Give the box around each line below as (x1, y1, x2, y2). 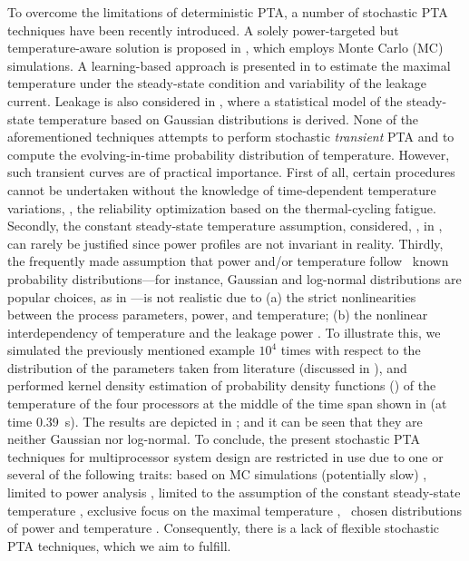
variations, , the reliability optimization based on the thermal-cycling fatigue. (7, 198, 436, 217)
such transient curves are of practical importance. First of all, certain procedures (7, 162, 455, 182)
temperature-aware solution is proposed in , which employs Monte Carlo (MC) (7, 38, 444, 57)
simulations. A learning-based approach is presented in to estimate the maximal (7, 55, 451, 74)
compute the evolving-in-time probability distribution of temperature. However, (7, 144, 450, 163)
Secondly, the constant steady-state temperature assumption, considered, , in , (7, 216, 443, 235)
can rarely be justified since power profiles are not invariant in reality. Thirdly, (7, 233, 444, 252)
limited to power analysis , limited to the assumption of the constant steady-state (7, 483, 461, 502)
